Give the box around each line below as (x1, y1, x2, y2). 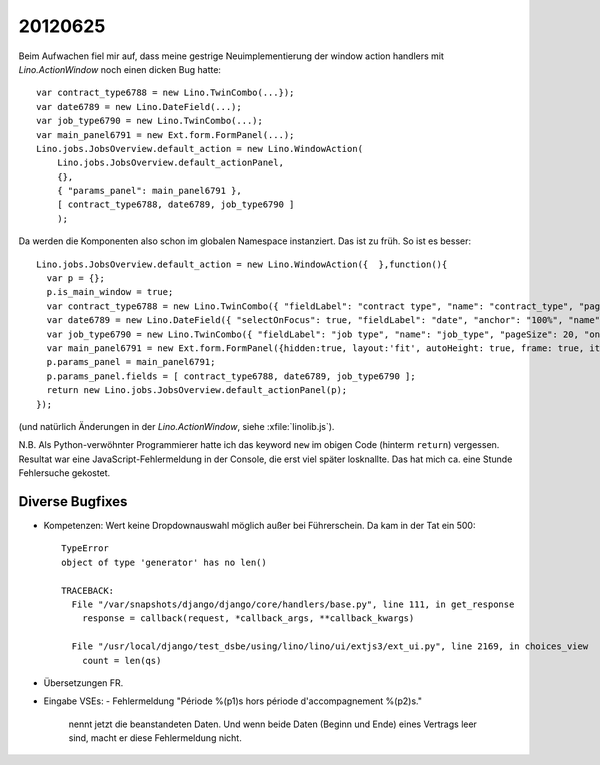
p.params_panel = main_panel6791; (46, 356, 216, 368)
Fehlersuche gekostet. (18, 467, 111, 479)
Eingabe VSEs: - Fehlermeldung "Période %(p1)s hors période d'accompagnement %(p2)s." (43, 695, 422, 707)
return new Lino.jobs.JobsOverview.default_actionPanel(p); (46, 385, 348, 396)
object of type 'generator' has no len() (61, 556, 267, 568)
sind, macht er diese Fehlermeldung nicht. (68, 732, 242, 744)
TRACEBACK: (61, 585, 115, 596)
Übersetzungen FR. (43, 676, 124, 689)
